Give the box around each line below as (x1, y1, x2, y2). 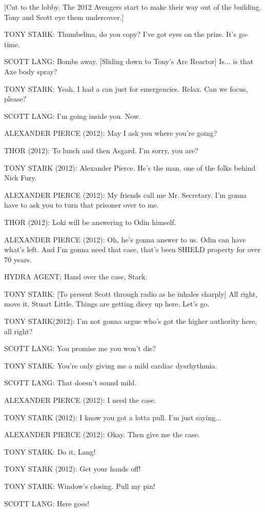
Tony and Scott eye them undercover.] (4, 11, 124, 22)
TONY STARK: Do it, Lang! (4, 446, 96, 457)
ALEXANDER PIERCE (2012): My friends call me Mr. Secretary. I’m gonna (4, 189, 247, 200)
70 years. (4, 254, 32, 264)
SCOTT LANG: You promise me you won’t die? (4, 343, 156, 354)
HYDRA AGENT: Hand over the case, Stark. (4, 271, 148, 282)
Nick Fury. (4, 172, 37, 183)
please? (4, 93, 27, 104)
